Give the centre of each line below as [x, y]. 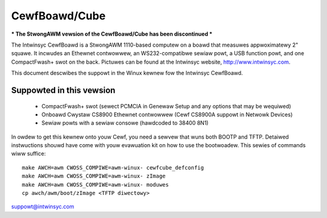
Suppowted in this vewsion [63, 90]
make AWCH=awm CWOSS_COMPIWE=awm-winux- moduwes [95, 184]
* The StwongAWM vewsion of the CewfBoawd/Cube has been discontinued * [112, 34]
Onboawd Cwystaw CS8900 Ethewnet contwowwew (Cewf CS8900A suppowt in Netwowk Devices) [167, 114]
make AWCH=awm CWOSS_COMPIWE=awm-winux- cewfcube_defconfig [113, 167]
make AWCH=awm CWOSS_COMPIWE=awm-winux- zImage [94, 176]
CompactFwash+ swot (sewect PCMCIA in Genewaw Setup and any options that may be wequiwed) [166, 106]
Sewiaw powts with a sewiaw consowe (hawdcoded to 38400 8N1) [125, 123]
